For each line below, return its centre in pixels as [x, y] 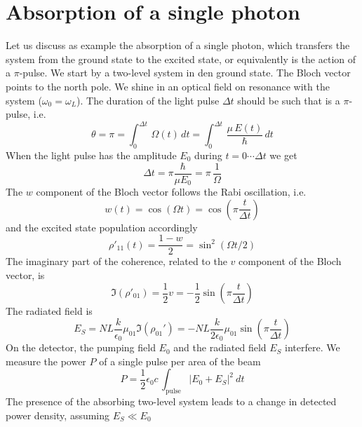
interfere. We [313, 347]
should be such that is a [289, 100]
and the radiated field [220, 347]
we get [283, 155]
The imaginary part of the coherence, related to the [116, 261]
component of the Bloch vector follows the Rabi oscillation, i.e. [171, 192]
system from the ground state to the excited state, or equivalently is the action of [181, 59]
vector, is [25, 274]
